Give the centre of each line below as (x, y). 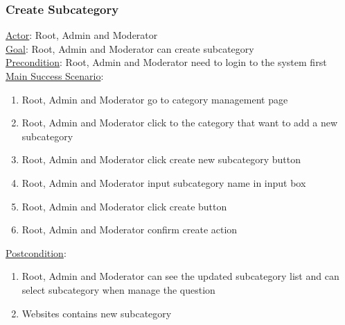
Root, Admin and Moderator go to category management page (155, 99)
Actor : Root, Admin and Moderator (82, 35)
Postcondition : (36, 252)
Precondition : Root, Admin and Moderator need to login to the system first (166, 62)
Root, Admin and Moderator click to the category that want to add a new (180, 123)
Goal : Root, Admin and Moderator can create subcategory (130, 48)
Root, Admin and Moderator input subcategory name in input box (164, 182)
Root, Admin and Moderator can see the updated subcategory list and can (180, 276)
